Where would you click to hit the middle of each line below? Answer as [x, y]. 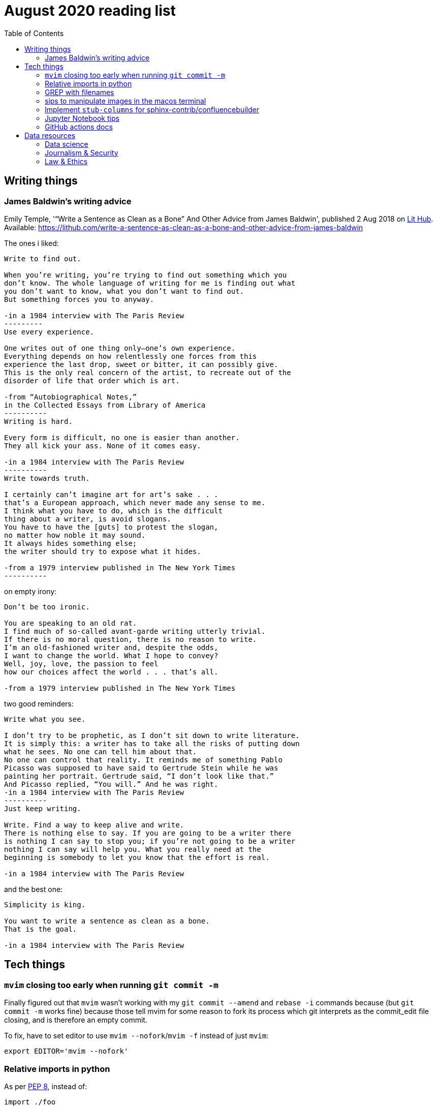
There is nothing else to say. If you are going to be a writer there [148, 833]
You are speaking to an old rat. [71, 623]
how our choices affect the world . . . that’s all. [111, 672]
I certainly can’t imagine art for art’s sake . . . [111, 494]
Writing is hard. [38, 421]
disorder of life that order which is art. [92, 380]
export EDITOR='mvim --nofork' [66, 1051]
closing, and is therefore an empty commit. [76, 1020]
